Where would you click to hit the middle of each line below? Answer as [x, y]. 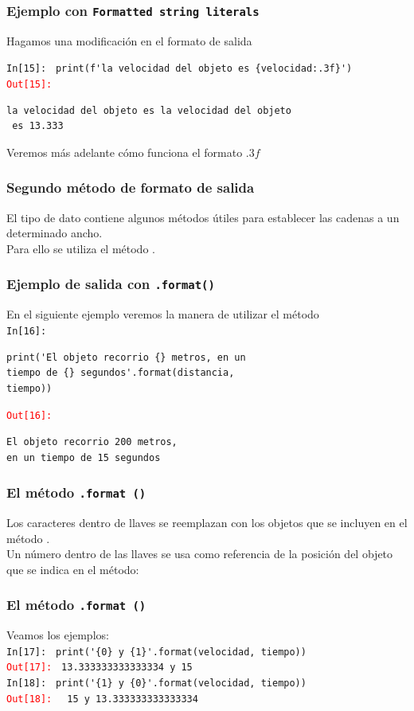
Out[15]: [29, 85]
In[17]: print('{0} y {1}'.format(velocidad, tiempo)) [156, 652]
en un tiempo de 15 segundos [84, 457]
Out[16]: [29, 416]
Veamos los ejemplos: [58, 635]
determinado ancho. [55, 233]
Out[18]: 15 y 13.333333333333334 [102, 699]
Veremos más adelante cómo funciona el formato [125, 152]
